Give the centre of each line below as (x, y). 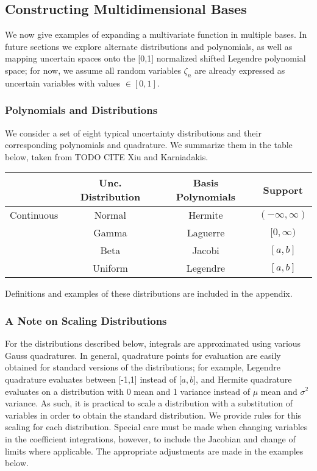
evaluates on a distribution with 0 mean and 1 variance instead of (128, 391)
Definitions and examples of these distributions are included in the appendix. (149, 293)
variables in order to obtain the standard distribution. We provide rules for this (153, 415)
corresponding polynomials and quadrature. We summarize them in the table (149, 145)
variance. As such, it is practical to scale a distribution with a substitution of (149, 403)
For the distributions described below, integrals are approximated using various (153, 343)
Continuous (34, 215)
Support (283, 189)
